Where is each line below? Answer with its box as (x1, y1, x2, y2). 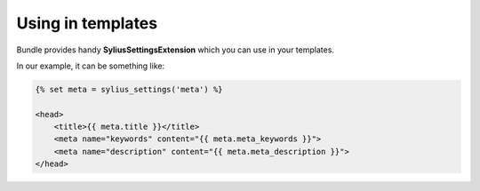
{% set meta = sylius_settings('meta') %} (35, 84, 223, 94)
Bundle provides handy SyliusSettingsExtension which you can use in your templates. (16, 44, 335, 55)
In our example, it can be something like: (16, 60, 164, 71)
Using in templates (16, 13, 158, 33)
